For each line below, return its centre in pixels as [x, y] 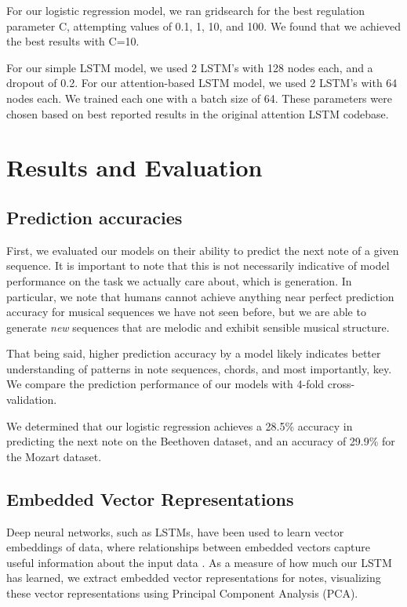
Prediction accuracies [94, 217]
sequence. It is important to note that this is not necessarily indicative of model [198, 265]
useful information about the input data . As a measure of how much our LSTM [199, 562]
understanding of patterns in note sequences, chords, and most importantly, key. [199, 368]
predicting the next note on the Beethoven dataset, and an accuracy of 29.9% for [201, 441]
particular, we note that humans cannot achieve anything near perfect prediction [200, 296]
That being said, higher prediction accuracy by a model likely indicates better [194, 353]
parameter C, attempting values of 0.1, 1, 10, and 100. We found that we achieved [203, 25]
